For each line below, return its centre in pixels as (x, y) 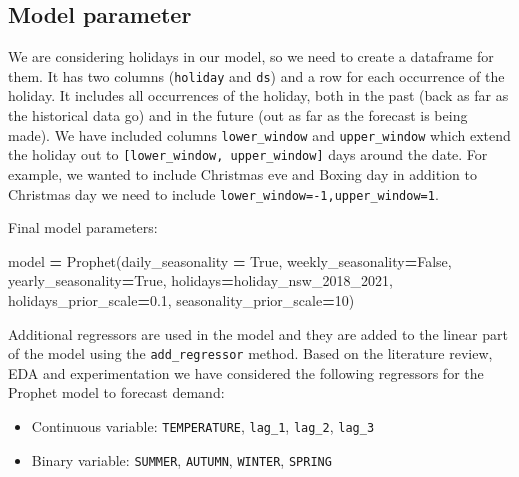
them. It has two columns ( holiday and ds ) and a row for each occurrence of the (256, 75)
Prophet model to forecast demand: (116, 392)
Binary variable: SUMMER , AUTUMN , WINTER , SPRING (181, 459)
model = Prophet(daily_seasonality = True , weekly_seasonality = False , (230, 260)
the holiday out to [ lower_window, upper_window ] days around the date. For (248, 154)
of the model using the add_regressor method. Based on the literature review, (250, 353)
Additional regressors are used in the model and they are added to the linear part (258, 333)
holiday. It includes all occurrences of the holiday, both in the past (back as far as (258, 95)
